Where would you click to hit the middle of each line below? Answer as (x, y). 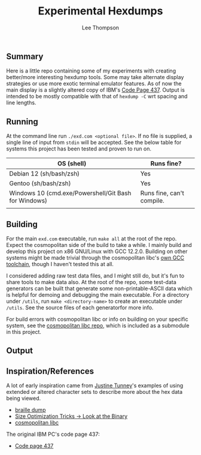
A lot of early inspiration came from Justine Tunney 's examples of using (95, 385)
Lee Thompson (100, 28)
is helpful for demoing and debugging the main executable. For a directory (98, 294)
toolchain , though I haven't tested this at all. (60, 264)
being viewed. (24, 398)
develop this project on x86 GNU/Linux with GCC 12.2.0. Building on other (97, 251)
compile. (152, 201)
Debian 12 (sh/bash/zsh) (44, 174)
